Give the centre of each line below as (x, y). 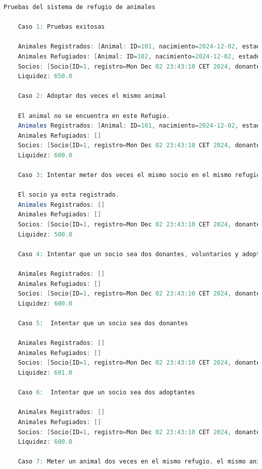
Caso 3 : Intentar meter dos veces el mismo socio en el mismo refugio (139, 175)
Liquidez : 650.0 (45, 76)
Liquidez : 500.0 (45, 234)
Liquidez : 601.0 (45, 372)
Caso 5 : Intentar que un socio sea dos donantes (103, 323)
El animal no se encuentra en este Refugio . (94, 116)
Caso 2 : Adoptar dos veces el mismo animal (92, 96)
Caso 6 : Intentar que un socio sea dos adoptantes (107, 393)
